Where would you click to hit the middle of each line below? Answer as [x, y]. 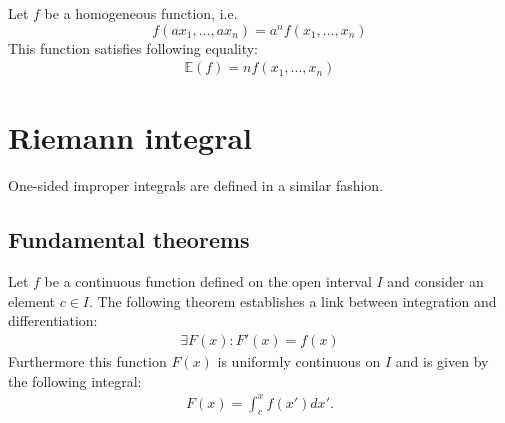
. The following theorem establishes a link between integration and [293, 300]
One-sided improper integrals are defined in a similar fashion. [196, 185]
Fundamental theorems [129, 239]
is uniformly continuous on [299, 360]
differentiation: [53, 320]
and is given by [442, 360]
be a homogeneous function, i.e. [141, 13]
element [32, 300]
